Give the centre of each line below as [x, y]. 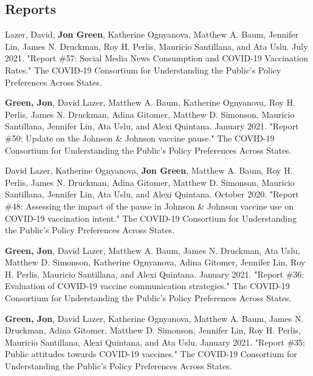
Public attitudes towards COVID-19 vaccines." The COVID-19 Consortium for [151, 354]
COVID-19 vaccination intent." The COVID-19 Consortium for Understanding [151, 218]
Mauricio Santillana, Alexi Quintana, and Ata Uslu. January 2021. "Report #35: [155, 342]
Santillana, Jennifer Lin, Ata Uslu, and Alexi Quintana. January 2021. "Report [152, 126]
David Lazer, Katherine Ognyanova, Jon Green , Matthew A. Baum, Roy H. [149, 170]
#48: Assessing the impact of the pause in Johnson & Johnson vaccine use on [150, 206]
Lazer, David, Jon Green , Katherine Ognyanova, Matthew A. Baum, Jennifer [152, 34]
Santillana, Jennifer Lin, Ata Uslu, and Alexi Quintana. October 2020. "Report [152, 194]
